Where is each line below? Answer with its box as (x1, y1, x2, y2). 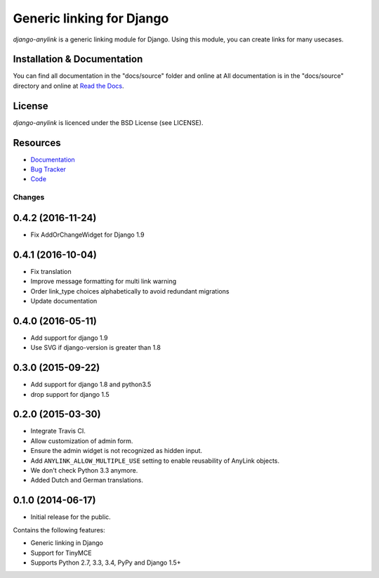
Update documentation (30, 296, 98, 305)
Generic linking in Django (30, 539, 103, 547)
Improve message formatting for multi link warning (30, 277, 177, 286)
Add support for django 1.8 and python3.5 (30, 380, 152, 389)
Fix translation (30, 267, 72, 275)
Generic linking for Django (13, 11, 169, 26)
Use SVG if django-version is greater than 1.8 (30, 343, 161, 352)
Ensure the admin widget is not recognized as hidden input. (30, 447, 203, 455)
